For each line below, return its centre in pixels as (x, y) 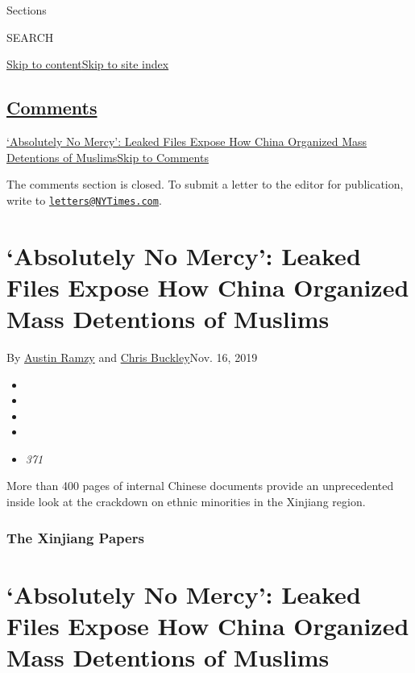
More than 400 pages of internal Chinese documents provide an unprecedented (200, 486)
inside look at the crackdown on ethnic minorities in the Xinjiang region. (186, 502)
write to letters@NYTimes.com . (84, 199)
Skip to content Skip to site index (88, 64)
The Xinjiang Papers (75, 537)
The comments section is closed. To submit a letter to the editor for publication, (205, 184)
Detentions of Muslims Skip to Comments (108, 157)
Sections (27, 10)
